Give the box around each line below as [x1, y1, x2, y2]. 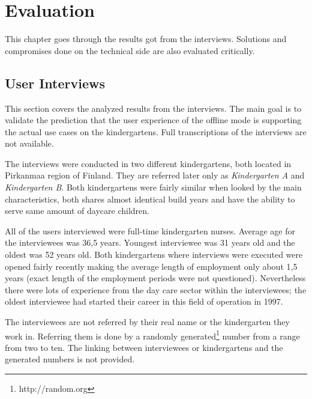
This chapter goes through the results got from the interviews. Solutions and [5, 32, 287, 45]
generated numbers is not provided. [5, 353, 135, 365]
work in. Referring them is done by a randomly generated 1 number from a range [5, 327, 300, 342]
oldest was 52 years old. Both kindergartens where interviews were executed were [5, 248, 303, 261]
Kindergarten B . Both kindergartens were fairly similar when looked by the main [5, 181, 302, 193]
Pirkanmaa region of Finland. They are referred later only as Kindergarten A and [5, 169, 305, 181]
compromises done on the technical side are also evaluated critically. [5, 44, 255, 56]
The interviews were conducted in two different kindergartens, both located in [5, 157, 292, 169]
